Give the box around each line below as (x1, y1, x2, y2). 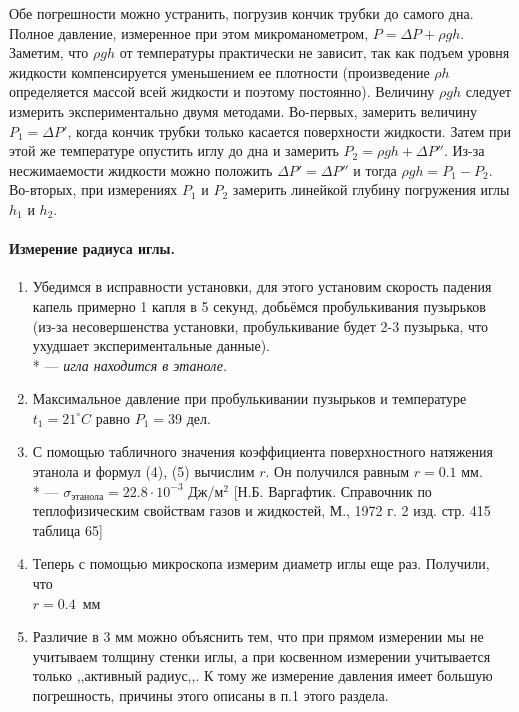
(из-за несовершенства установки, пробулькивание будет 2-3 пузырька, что (32, 315, 489, 336)
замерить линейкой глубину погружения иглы (232, 179, 510, 200)
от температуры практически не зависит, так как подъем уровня (119, 42, 510, 63)
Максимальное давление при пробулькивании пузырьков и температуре (32, 388, 467, 409)
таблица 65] (32, 519, 103, 540)
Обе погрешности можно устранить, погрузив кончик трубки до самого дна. (9, 3, 474, 23)
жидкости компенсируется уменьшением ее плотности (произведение (9, 61, 430, 82)
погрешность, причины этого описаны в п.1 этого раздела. (32, 685, 389, 706)
